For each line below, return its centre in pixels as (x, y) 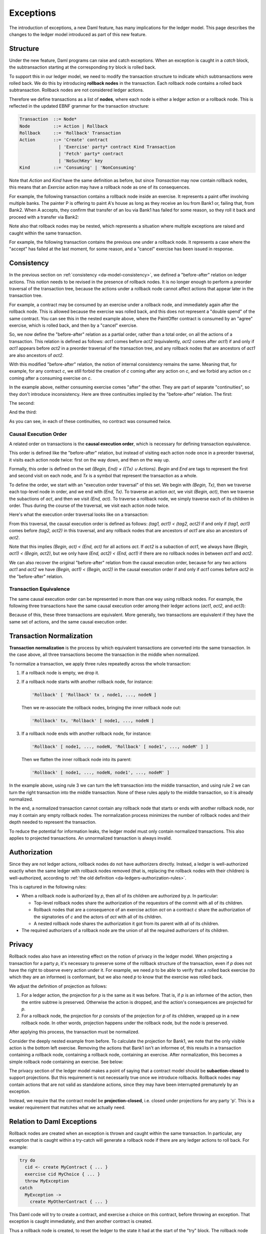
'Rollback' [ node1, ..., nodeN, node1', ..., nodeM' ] (101, 773)
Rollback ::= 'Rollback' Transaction (70, 133)
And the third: (23, 412)
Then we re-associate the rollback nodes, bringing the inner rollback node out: (101, 708)
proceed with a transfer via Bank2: (44, 217)
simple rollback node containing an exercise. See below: (66, 1062)
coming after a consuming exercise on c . (50, 378)
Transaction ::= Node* (48, 119)
